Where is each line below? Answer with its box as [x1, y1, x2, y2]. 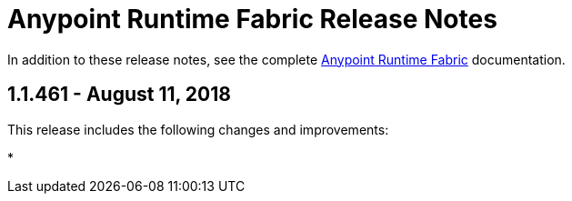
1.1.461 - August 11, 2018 [7, 83, 231, 106]
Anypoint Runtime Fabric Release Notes [7, 4, 497, 35]
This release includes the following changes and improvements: [7, 121, 389, 137]
